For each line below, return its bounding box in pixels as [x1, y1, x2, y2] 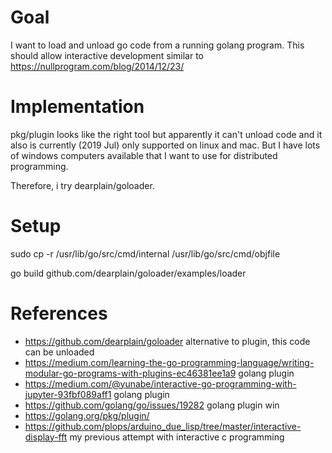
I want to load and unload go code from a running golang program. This [10, 39, 305, 51]
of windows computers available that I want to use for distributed [10, 149, 278, 161]
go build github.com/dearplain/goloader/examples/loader [10, 267, 247, 279]
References [10, 302, 108, 325]
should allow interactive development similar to [10, 49, 205, 61]
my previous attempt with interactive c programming [69, 431, 285, 443]
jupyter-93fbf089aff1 [24, 388, 112, 400]
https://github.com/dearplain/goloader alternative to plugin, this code [24, 335, 311, 347]
